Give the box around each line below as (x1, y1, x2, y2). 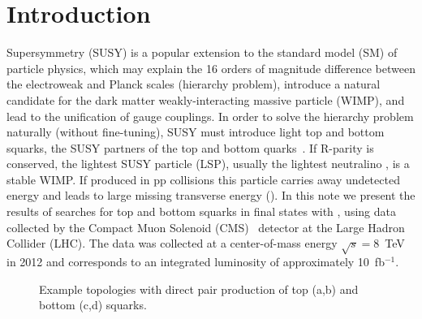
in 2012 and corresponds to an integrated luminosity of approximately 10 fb (6, 253, 385, 270)
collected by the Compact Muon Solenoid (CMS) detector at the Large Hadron (6, 218, 405, 235)
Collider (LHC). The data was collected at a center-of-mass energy (6, 235, 338, 252)
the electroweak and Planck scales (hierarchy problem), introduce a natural (6, 75, 381, 93)
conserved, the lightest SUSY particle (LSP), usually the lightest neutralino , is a (6, 155, 410, 172)
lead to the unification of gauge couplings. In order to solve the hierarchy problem (6, 107, 414, 124)
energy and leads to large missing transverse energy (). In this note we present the (6, 187, 416, 204)
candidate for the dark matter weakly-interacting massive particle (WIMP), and (6, 91, 405, 108)
